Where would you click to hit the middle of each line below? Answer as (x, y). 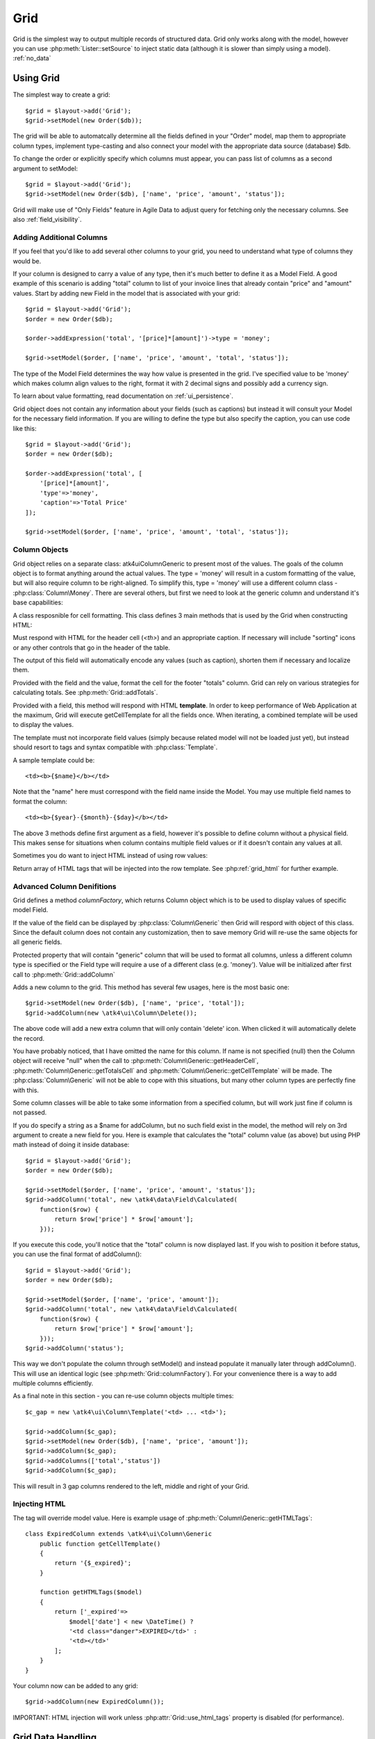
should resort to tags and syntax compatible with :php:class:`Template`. (115, 747)
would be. (27, 261)
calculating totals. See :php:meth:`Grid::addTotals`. (85, 693)
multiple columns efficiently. (53, 1384)
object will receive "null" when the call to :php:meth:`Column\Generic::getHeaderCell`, (136, 1061)
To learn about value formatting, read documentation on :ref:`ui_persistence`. (123, 396)
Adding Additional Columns (60, 237)
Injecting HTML (39, 1504)
